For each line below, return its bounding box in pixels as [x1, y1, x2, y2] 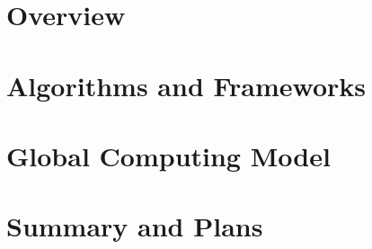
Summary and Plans [6, 208, 263, 245]
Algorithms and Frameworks [6, 67, 367, 103]
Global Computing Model [6, 137, 331, 173]
